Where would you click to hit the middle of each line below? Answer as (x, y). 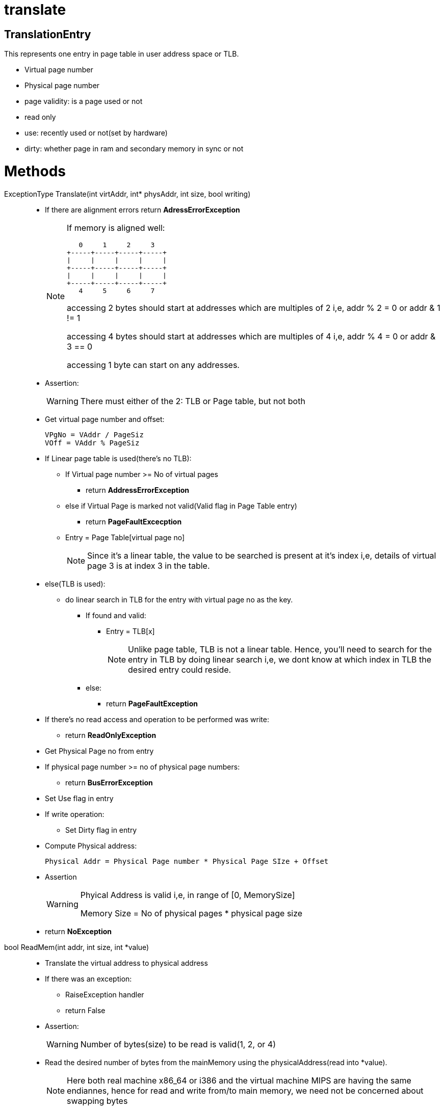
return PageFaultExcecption (134, 521)
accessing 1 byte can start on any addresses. (153, 365)
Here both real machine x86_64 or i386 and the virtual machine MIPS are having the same (239, 1080)
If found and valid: (116, 615)
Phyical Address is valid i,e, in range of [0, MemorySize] (188, 895)
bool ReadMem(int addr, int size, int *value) (77, 947)
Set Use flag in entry (79, 798)
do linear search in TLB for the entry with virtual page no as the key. (179, 599)
